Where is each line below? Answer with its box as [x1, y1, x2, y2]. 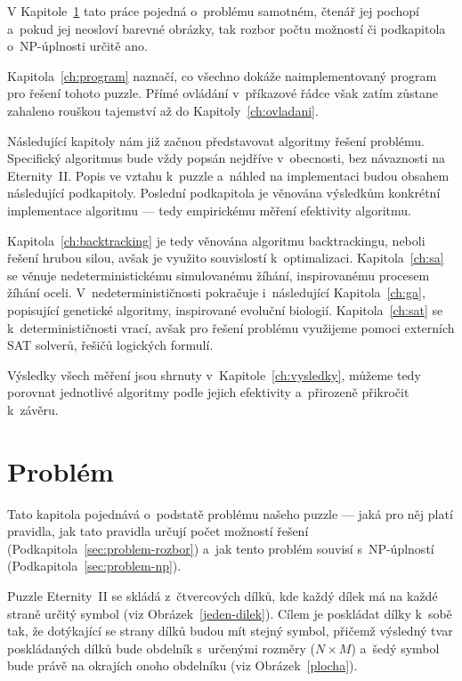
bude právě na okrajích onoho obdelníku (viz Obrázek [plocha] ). [7, 656, 358, 675]
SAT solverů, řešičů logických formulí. [7, 336, 214, 354]
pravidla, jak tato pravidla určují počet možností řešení [7, 522, 309, 540]
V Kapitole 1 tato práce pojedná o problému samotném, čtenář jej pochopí [7, 2, 420, 20]
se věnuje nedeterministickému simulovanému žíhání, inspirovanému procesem [7, 265, 430, 284]
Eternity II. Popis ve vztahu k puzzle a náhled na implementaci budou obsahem [7, 166, 450, 184]
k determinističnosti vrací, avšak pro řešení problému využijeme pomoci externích [7, 318, 455, 336]
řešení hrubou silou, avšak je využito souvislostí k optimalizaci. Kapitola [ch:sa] [7, 248, 444, 267]
